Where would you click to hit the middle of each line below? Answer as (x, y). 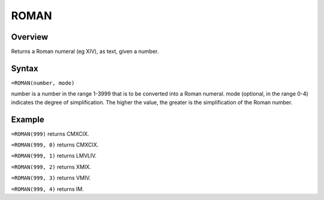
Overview (30, 37)
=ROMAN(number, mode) (43, 83)
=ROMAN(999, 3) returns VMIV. (51, 178)
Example (28, 119)
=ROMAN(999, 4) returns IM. (47, 189)
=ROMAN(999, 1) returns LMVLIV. (54, 156)
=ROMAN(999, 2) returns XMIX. (51, 167)
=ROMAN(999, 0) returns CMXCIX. (55, 145)
